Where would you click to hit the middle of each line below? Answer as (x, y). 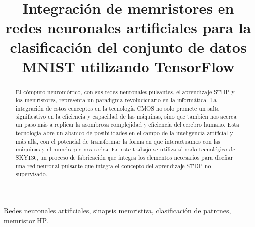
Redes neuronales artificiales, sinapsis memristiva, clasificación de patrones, (118, 210)
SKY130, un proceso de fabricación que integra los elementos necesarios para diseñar (124, 157)
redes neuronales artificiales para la (128, 27)
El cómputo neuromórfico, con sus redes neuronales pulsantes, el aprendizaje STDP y (125, 92)
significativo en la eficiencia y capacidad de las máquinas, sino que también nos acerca (126, 116)
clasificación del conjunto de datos (128, 47)
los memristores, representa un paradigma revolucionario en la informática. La (116, 100)
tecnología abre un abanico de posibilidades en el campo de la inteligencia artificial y (124, 133)
